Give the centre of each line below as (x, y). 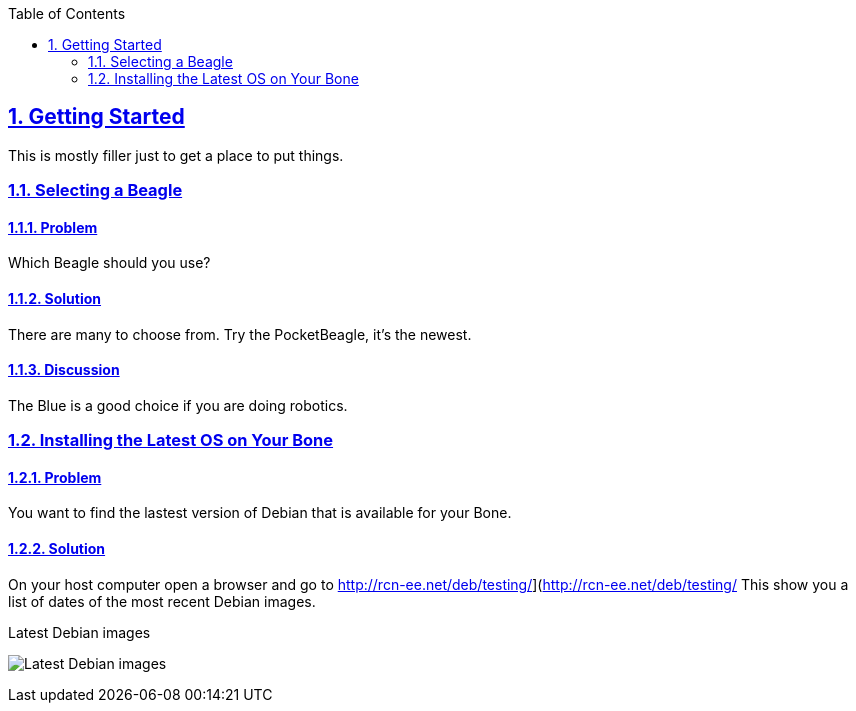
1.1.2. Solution (55, 299)
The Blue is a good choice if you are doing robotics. (178, 405)
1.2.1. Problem (55, 477)
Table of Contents (67, 13)
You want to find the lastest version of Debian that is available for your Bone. (260, 513)
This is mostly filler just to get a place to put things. (176, 155)
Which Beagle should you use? (109, 263)
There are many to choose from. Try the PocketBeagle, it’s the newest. (240, 334)
